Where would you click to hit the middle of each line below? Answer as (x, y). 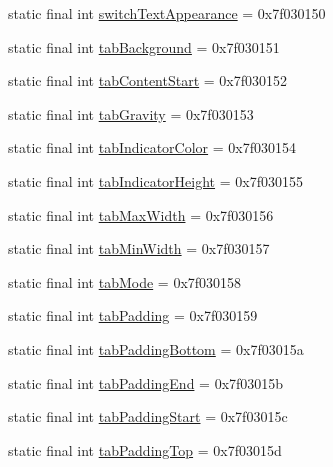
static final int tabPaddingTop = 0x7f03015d (145, 449)
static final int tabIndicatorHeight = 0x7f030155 (155, 180)
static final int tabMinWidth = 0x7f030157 (139, 248)
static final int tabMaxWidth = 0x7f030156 (141, 214)
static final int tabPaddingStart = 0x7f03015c (148, 416)
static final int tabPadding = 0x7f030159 (133, 315)
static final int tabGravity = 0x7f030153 (131, 113)
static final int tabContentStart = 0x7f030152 (148, 80)
